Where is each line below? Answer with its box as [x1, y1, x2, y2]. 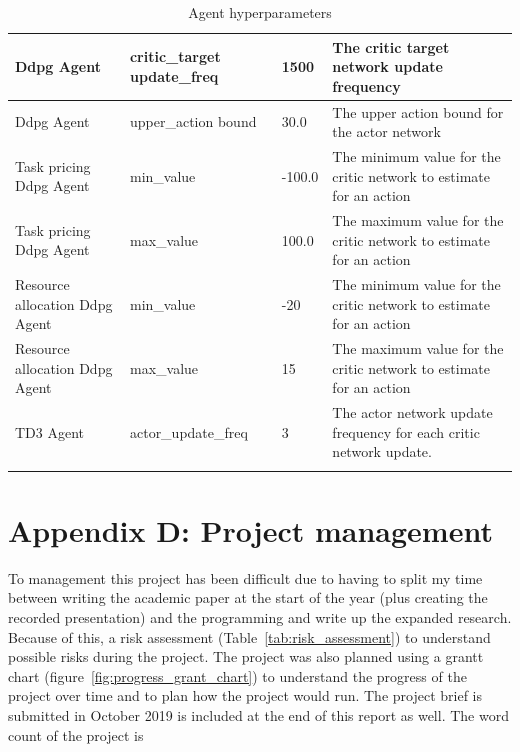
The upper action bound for [332, 101, 504, 122]
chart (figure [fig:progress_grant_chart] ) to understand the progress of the [8, 665, 467, 686]
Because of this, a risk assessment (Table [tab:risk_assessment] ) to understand [8, 626, 491, 647]
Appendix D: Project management [8, 509, 493, 550]
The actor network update [332, 402, 493, 423]
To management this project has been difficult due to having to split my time [8, 567, 483, 588]
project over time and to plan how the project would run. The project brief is [8, 685, 482, 706]
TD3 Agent [15, 421, 85, 442]
